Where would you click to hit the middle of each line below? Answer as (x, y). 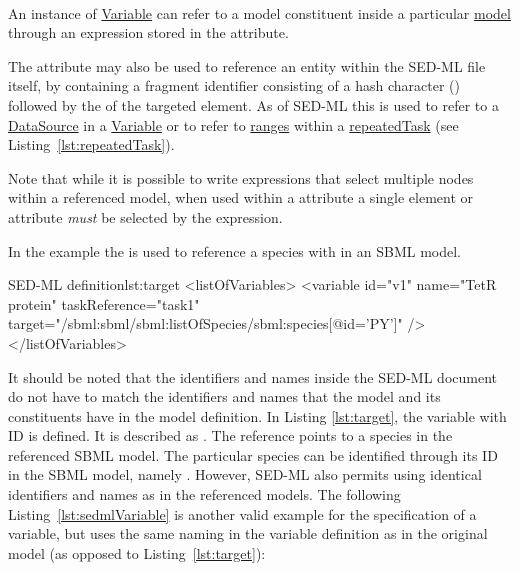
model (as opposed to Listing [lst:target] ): (137, 552)
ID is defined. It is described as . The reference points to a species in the (230, 435)
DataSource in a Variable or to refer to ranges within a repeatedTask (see (233, 124)
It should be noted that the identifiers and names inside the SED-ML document (253, 376)
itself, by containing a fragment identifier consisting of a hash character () (234, 85)
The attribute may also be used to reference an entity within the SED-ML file (247, 65)
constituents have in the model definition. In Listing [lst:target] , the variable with (257, 415)
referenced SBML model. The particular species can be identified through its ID (253, 454)
